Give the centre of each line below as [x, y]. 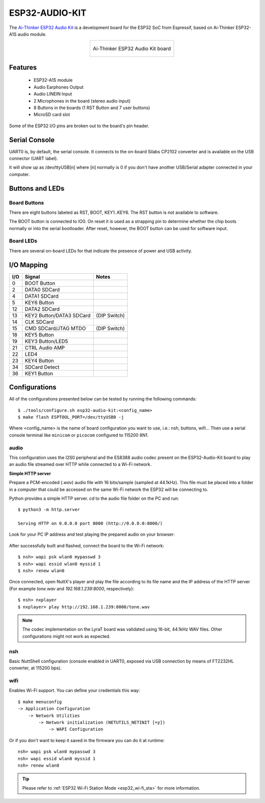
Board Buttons [26, 202]
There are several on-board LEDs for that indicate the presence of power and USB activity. [101, 251]
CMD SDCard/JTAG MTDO [55, 328]
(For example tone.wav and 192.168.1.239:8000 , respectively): [72, 588]
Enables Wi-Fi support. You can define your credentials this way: [75, 690]
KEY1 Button [39, 373]
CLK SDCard [39, 322]
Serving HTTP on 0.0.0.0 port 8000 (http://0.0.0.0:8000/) [90, 524]
